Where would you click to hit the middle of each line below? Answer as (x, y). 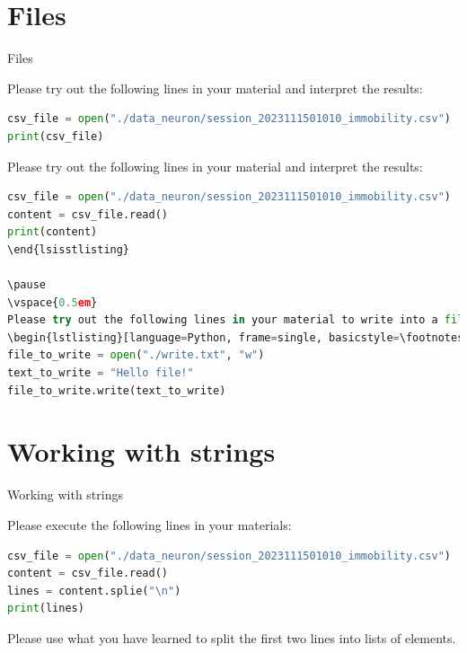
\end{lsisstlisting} (69, 249)
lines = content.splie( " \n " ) (94, 591)
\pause (26, 285)
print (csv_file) (56, 136)
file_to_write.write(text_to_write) (117, 390)
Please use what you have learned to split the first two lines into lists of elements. (232, 637)
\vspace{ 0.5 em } (53, 302)
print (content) (53, 232)
